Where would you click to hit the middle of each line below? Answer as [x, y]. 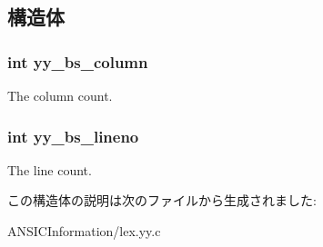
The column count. [60, 95]
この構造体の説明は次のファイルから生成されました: [162, 200]
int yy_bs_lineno [73, 136]
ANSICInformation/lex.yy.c [84, 231]
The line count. [50, 169]
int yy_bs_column [78, 61]
